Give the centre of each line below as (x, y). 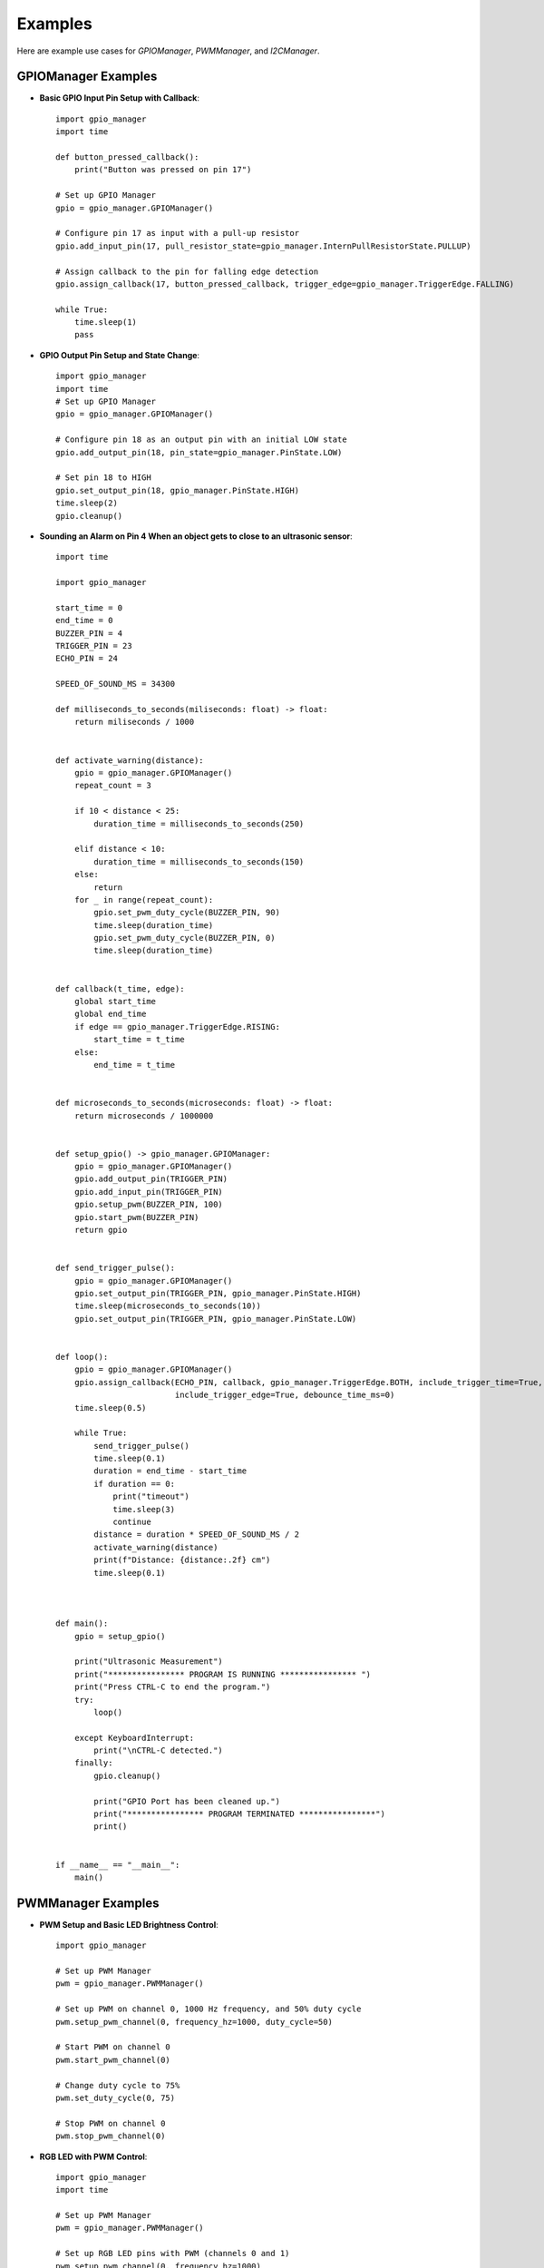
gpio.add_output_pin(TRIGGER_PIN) (151, 1179)
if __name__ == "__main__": (118, 1865)
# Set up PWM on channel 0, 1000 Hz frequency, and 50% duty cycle (209, 2009)
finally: (93, 1763)
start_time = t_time (139, 1040)
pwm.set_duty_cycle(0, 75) (116, 2097)
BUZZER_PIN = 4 (89, 633)
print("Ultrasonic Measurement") (149, 1662)
